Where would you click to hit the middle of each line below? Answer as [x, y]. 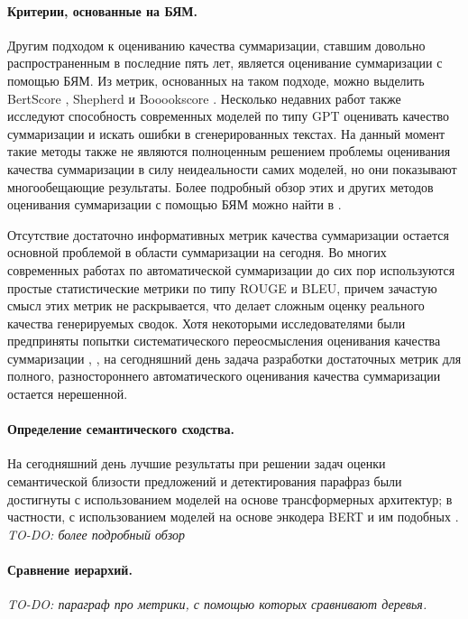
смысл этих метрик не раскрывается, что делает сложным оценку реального [216, 305]
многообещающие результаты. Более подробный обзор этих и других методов [220, 186]
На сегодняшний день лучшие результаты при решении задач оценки [197, 463]
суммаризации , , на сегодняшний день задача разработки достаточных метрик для [234, 358]
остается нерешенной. [68, 394]
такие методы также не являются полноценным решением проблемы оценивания [229, 151]
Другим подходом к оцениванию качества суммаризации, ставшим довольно [216, 45]
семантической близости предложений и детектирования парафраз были [205, 481]
